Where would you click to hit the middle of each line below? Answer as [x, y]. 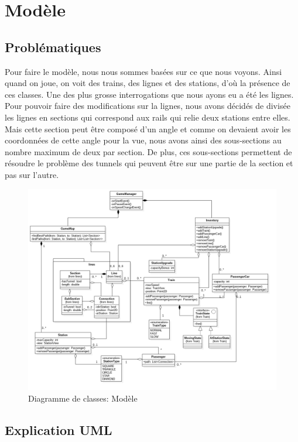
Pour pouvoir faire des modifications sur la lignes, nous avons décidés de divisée [148, 106]
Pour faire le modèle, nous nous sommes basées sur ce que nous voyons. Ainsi [143, 71]
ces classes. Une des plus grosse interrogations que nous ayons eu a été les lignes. [149, 94]
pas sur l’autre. [32, 174]
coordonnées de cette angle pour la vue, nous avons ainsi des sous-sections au [143, 140]
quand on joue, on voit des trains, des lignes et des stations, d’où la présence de [148, 83]
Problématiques [53, 47]
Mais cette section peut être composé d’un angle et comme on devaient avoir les [148, 129]
